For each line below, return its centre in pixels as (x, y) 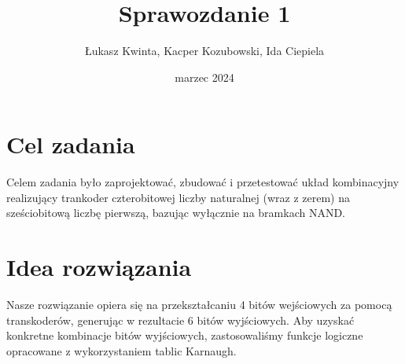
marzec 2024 (204, 77)
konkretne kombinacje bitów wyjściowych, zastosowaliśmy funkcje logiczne (185, 335)
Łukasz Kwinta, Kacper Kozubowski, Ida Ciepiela (204, 51)
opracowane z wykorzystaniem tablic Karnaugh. (121, 350)
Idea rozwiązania (99, 267)
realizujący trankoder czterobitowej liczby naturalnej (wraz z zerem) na (178, 197)
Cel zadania (71, 144)
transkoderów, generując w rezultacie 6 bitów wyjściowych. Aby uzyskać (180, 320)
